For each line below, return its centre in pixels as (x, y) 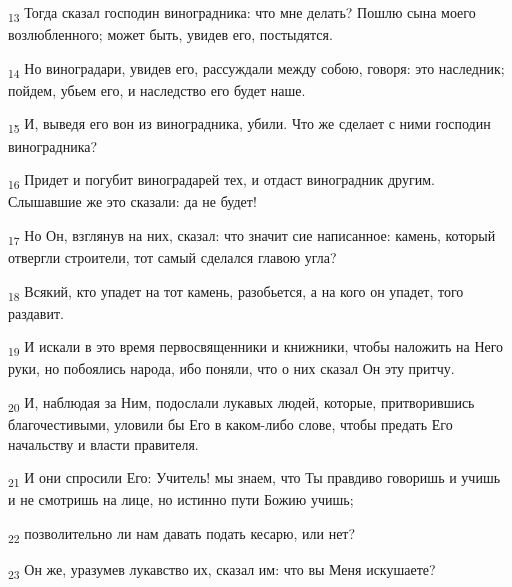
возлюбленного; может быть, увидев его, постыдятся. (170, 34)
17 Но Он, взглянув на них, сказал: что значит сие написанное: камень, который (252, 236)
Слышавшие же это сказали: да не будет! (132, 201)
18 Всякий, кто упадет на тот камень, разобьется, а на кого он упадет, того (236, 292)
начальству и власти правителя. (103, 443)
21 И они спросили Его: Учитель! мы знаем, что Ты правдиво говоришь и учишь (254, 479)
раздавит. (36, 312)
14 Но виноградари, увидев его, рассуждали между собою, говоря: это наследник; (256, 69)
